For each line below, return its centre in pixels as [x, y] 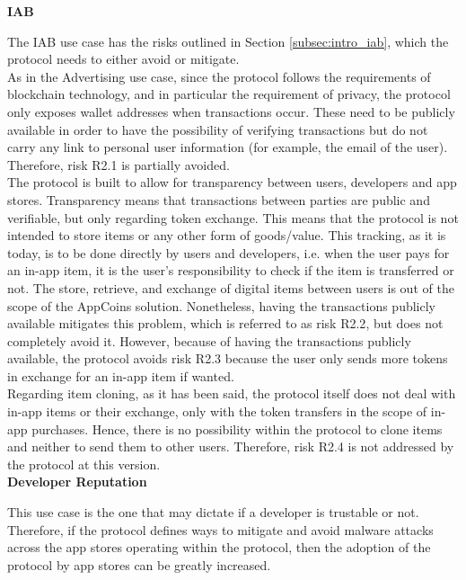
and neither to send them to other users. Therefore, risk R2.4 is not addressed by [231, 446]
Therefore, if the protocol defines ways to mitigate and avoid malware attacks [220, 529]
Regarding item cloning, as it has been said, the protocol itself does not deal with [232, 393]
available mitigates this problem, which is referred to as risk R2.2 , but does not [225, 323]
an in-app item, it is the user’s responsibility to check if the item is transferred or [231, 270]
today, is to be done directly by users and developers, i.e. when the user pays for [229, 252]
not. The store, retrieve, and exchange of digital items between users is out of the [231, 287]
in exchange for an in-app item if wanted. [121, 375]
